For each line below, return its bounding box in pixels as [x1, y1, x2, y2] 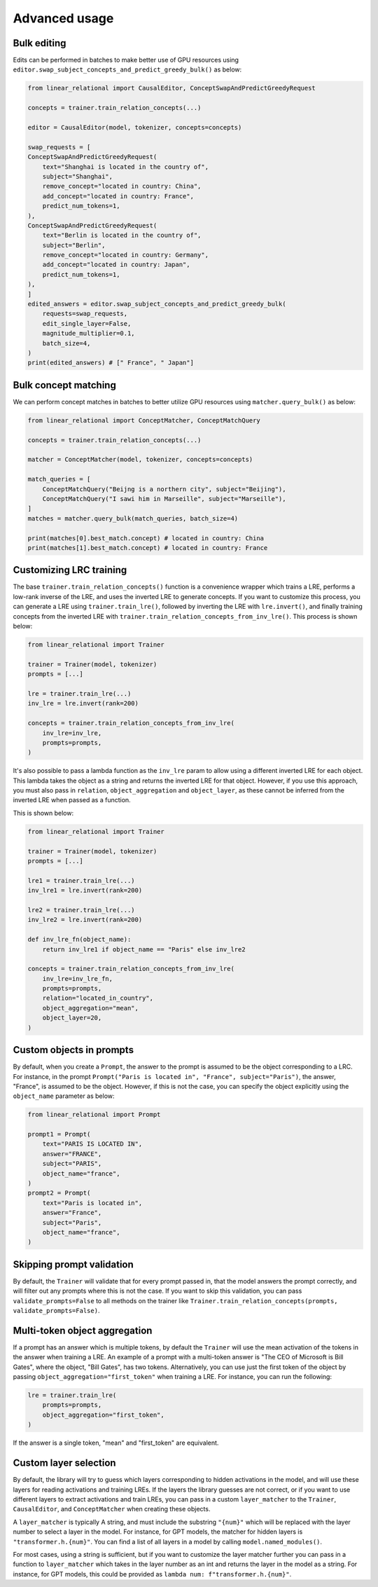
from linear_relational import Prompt [27, 1111, 161, 1119]
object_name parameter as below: [13, 1092, 115, 1100]
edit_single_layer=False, [42, 320, 132, 327]
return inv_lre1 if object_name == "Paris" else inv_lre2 [42, 945, 246, 953]
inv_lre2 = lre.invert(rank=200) [27, 916, 143, 924]
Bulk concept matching [13, 379, 117, 391]
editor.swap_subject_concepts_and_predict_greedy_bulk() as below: [13, 65, 242, 74]
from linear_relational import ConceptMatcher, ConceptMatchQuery [27, 416, 260, 424]
